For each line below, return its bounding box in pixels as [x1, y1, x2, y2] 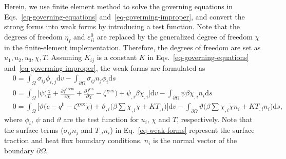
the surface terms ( [4, 124, 64, 135]
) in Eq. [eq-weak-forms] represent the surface [110, 124, 255, 135]
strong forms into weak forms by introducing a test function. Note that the [4, 21, 240, 32]
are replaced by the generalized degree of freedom [97, 31, 253, 42]
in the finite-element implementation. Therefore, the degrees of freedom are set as [4, 42, 261, 52]
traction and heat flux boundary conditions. [4, 135, 142, 146]
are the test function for [63, 113, 139, 124]
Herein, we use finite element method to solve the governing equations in [4, 1, 233, 11]
